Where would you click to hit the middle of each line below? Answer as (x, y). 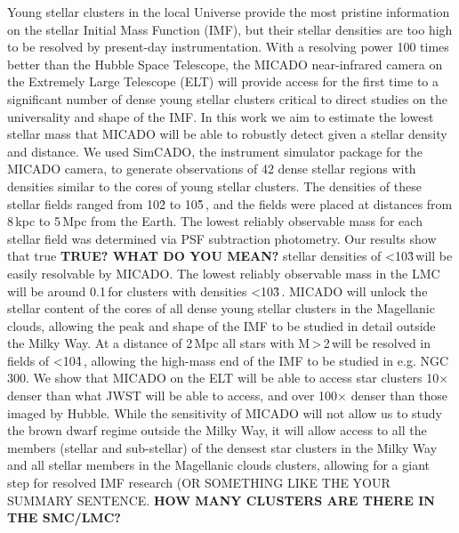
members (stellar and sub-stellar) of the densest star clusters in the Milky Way (222, 447)
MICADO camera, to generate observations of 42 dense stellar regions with (212, 169)
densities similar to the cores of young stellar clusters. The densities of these (214, 186)
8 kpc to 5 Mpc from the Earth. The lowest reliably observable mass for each (215, 221)
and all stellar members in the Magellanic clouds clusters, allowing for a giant (218, 465)
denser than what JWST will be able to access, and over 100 (173, 396)
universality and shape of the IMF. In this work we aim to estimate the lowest (221, 116)
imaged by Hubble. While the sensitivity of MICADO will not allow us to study (225, 412)
